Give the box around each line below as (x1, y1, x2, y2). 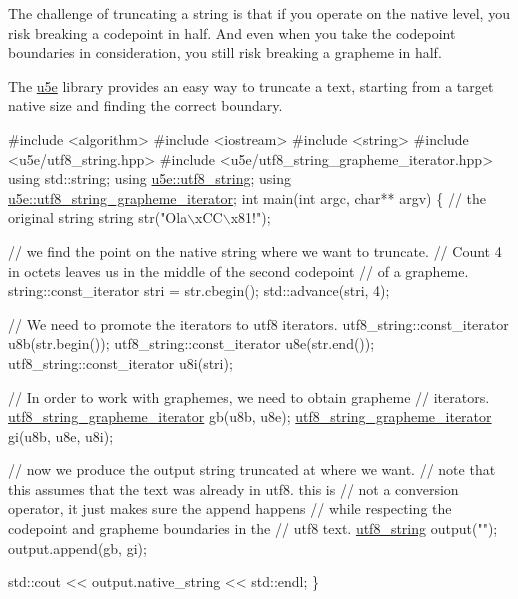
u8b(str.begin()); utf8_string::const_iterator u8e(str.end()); (8, 333, 375, 354)
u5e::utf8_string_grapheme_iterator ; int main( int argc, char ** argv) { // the (8, 187, 486, 208)
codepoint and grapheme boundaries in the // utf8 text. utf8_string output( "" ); (8, 518, 498, 539)
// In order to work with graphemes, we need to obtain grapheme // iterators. (8, 386, 490, 407)
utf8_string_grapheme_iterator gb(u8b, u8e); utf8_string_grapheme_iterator (8, 406, 492, 427)
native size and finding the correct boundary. (8, 95, 283, 116)
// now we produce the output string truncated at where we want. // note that (8, 459, 496, 480)
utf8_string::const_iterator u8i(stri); (8, 352, 233, 373)
